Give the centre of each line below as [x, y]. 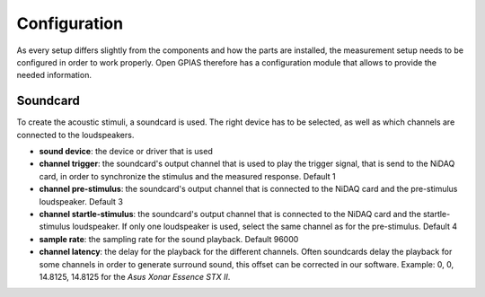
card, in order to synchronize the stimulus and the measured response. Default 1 [187, 176]
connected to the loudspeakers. [75, 135]
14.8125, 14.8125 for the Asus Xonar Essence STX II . [135, 276]
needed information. [54, 75]
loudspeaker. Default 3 [81, 201]
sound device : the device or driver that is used [126, 152]
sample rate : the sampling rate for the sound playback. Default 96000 [169, 239]
